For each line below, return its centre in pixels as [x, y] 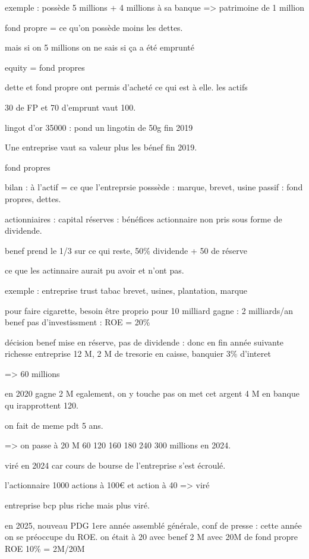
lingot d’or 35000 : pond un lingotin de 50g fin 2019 [99, 127]
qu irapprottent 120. [42, 405]
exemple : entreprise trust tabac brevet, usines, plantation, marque [126, 290]
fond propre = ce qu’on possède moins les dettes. [94, 27]
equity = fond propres [45, 67]
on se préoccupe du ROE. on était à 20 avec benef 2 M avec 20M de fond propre [151, 537]
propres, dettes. [33, 198]
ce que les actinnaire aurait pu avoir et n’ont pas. [94, 270]
